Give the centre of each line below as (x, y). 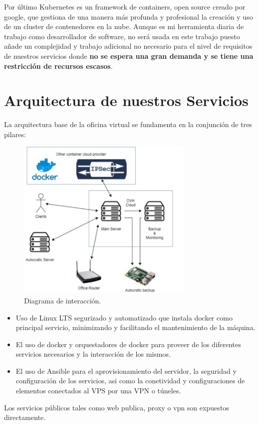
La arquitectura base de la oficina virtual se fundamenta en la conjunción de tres (128, 124)
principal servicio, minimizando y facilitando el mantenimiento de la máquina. (136, 327)
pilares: (15, 134)
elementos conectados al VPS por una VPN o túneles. (98, 391)
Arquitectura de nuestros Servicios (126, 100)
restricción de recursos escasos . (58, 66)
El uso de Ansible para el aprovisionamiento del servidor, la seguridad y (126, 370)
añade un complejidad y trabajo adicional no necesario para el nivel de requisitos (128, 46)
